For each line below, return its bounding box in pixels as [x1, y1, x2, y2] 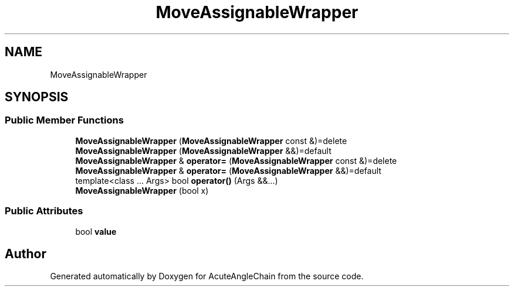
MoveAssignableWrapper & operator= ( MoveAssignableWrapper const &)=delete [75, 155, 397, 166]
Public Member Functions [5, 114, 124, 126]
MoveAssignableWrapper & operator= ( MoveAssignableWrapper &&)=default [75, 165, 381, 176]
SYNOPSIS [5, 90, 69, 105]
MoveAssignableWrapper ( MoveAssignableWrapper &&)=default [75, 145, 332, 156]
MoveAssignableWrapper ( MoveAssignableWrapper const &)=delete [75, 135, 347, 146]
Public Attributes [5, 205, 83, 217]
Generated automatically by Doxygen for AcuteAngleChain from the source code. [50, 271, 364, 282]
